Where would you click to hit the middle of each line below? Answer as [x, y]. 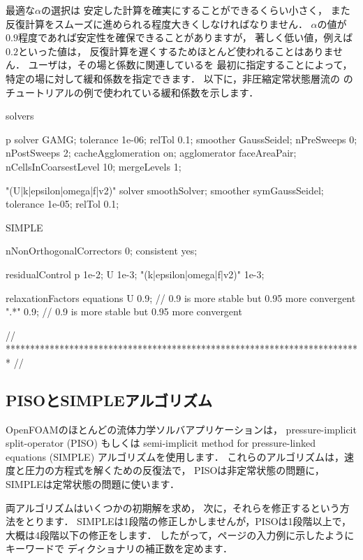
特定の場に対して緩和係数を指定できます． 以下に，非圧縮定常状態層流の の [179, 78]
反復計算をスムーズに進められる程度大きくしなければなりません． [157, 23]
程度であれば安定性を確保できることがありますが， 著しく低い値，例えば [185, 37]
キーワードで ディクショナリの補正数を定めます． [119, 548]
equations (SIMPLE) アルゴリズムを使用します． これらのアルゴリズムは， [175, 456]
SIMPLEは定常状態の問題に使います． [92, 484]
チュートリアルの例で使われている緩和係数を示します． [132, 92]
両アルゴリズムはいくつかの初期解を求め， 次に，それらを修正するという [173, 507]
